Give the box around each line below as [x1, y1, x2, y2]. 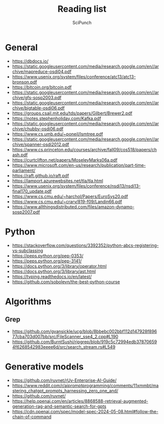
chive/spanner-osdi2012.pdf [12, 141, 69, 147]
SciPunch [72, 20, 92, 25]
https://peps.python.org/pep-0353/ [12, 253, 84, 259]
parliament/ [12, 167, 36, 173]
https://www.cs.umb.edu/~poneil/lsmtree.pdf [12, 131, 103, 137]
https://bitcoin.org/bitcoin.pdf [12, 84, 72, 90]
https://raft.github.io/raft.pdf [12, 172, 69, 178]
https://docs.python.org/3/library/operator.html [12, 263, 107, 269]
